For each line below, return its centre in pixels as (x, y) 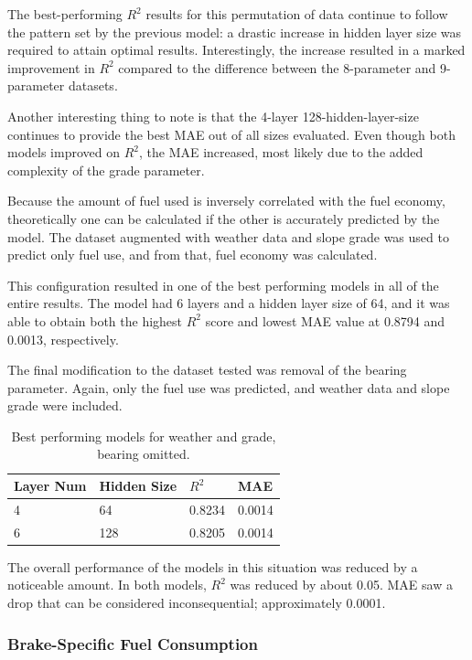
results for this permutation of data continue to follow (297, 14)
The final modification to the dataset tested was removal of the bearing (207, 370)
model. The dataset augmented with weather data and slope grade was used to (228, 236)
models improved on (64, 152)
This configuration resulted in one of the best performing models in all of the (223, 285)
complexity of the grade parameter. (106, 170)
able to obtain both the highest (95, 320)
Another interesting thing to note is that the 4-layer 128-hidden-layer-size (213, 116)
